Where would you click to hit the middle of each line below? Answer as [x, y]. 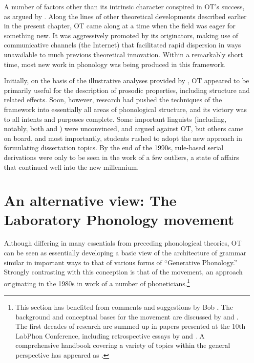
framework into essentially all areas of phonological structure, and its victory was [125, 109]
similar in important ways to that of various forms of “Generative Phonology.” [121, 262]
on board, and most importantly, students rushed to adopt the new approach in [123, 138]
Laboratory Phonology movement [119, 219]
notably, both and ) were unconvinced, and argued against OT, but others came [124, 128]
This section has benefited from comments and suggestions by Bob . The [124, 307]
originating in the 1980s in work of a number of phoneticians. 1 [97, 282]
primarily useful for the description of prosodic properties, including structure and [127, 90]
